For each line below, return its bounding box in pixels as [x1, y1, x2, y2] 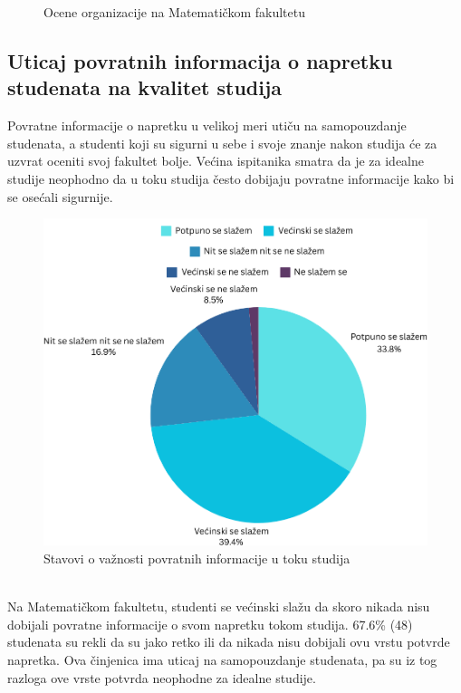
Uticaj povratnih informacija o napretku [7, 46, 393, 74]
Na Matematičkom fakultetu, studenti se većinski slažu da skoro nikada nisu [7, 597, 430, 616]
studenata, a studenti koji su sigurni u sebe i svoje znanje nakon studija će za [7, 133, 437, 152]
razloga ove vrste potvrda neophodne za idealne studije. [7, 668, 316, 687]
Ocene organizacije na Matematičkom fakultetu [43, 3, 305, 21]
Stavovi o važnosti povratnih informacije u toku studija [43, 548, 351, 567]
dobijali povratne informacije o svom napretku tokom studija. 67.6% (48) [7, 614, 413, 633]
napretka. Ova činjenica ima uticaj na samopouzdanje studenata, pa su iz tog [7, 650, 437, 669]
